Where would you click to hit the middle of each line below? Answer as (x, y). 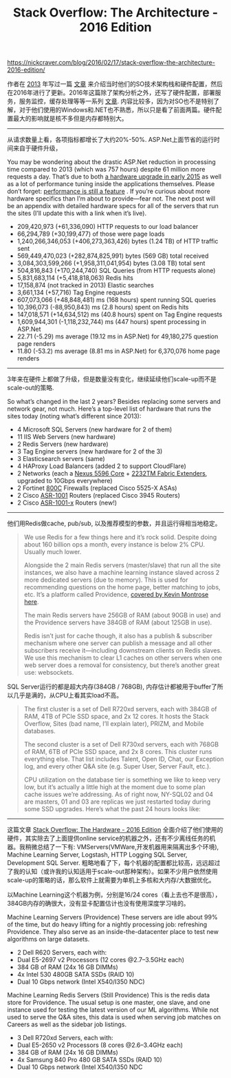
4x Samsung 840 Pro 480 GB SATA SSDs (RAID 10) (90, 1060)
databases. (40, 731)
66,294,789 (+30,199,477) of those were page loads (91, 234)
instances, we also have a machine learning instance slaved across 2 (122, 573)
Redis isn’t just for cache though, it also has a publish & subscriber (118, 636)
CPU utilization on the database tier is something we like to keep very (122, 780)
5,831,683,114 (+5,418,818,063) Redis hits (75, 278)
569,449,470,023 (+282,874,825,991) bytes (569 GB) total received (113, 256)
